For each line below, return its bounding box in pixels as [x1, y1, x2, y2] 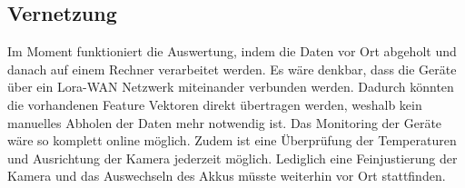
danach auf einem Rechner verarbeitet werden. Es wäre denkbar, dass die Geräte [7, 59, 457, 78]
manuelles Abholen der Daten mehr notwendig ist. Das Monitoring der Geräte [7, 113, 442, 132]
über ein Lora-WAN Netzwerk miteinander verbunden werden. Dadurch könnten [7, 77, 454, 96]
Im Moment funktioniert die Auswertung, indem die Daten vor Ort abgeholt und [7, 42, 457, 61]
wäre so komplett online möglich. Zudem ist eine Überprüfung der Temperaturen [7, 131, 457, 150]
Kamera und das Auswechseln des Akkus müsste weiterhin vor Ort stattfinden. [7, 166, 446, 185]
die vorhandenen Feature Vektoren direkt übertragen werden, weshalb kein [7, 94, 422, 114]
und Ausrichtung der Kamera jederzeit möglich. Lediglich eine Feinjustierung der [7, 148, 458, 167]
